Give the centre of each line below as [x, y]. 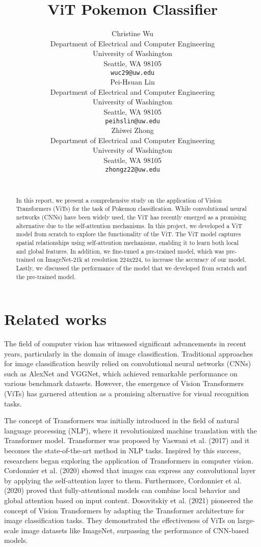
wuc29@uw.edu [133, 73]
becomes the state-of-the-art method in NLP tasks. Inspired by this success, [123, 450]
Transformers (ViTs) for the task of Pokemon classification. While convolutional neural [131, 209]
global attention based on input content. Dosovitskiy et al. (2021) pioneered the [129, 500]
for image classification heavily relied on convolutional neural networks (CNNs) [128, 363]
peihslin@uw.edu [133, 121]
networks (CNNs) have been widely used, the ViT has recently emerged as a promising [131, 217]
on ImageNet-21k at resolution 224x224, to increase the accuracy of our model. [141, 259]
